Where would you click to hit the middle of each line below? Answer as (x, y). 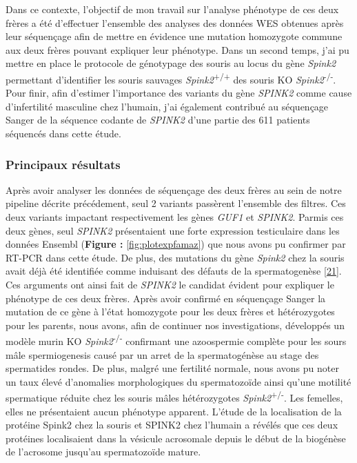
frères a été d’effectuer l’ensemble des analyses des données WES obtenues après (175, 22)
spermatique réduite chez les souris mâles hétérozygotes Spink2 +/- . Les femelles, (174, 397)
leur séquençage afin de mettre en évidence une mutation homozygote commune (174, 36)
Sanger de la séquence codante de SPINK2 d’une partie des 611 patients (158, 120)
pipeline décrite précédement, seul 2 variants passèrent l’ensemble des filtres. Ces (176, 203)
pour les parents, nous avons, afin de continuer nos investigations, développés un (175, 325)
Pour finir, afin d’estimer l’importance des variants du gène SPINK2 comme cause (179, 93)
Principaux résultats (63, 164)
